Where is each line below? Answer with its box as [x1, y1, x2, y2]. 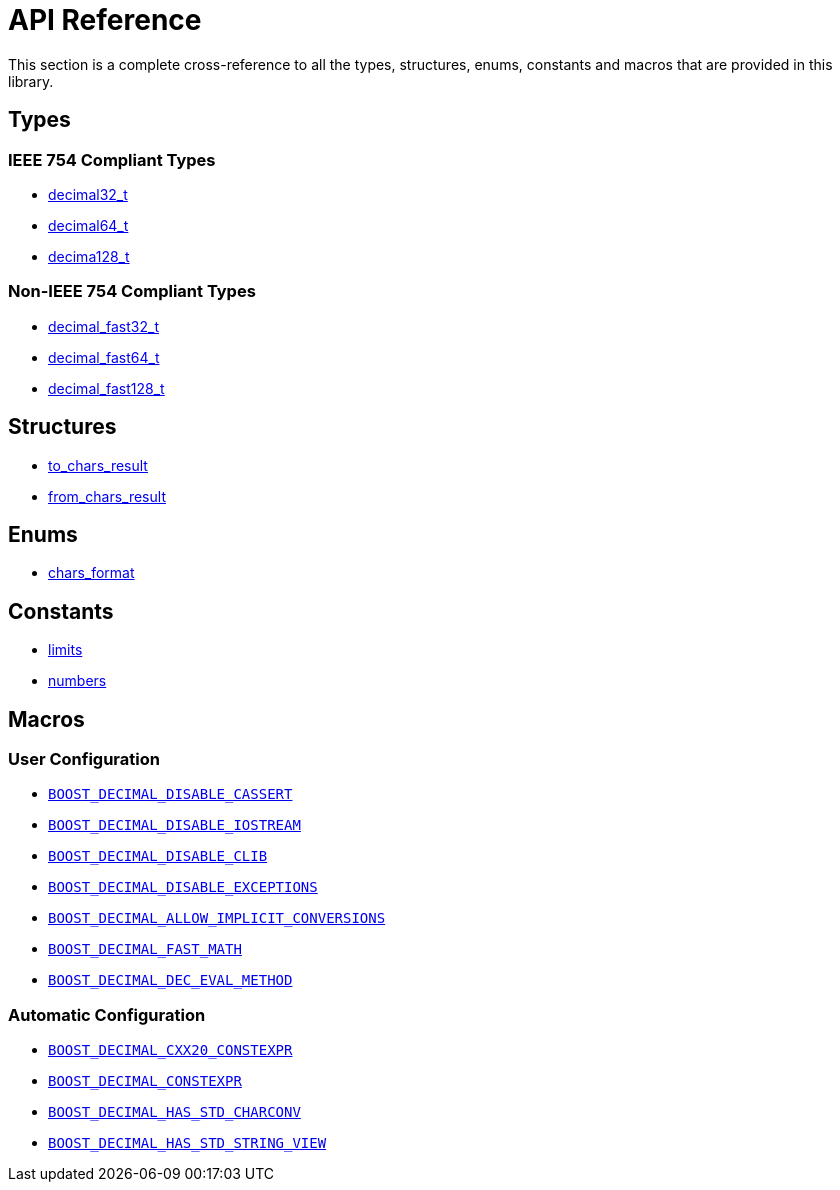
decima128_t [48, 247, 130, 265]
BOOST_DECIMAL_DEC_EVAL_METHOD [48, 972, 293, 989]
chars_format [48, 564, 135, 582]
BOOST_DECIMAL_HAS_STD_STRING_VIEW [48, 1135, 327, 1152]
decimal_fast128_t [48, 379, 165, 397]
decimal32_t [48, 185, 128, 203]
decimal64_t [48, 216, 129, 234]
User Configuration [8, 749, 160, 770]
